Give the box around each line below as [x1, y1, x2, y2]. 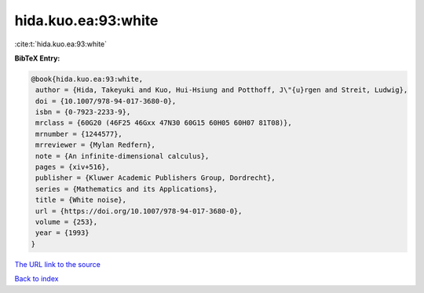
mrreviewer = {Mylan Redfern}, [35, 141, 156, 149]
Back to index [14, 274, 59, 284]
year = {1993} [35, 229, 90, 237]
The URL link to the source [14, 259, 101, 269]
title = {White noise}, [35, 196, 127, 204]
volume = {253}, [35, 218, 98, 226]
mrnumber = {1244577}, [35, 130, 123, 138]
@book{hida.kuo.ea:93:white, [31, 75, 144, 83]
